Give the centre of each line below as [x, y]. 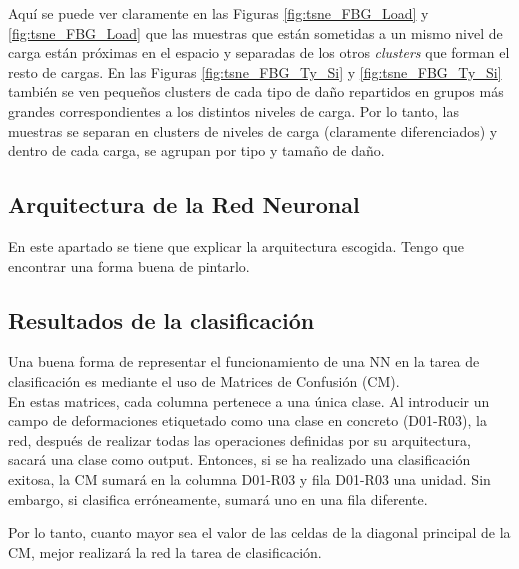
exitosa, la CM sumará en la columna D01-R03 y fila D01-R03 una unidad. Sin [249, 478]
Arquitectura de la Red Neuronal [184, 204]
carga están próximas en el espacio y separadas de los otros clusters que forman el [259, 52]
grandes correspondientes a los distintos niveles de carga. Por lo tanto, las [233, 110]
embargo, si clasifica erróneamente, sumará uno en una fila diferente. [218, 498]
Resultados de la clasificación [161, 319]
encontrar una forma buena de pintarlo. [129, 265]
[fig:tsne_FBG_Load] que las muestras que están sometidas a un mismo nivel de [255, 32]
